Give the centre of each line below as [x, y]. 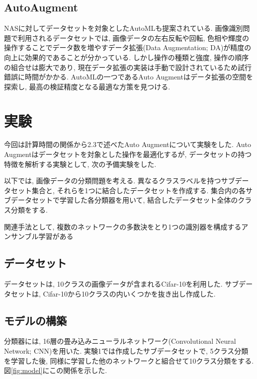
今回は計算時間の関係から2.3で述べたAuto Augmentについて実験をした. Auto [128, 144]
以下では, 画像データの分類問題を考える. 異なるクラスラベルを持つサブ [120, 181]
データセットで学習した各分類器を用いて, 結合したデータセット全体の [124, 200]
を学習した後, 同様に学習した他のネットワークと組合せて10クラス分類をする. [129, 360]
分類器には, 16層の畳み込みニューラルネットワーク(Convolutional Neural [120, 341]
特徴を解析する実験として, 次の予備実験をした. [80, 164]
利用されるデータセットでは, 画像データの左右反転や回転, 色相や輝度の [133, 38]
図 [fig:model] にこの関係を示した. [56, 370]
